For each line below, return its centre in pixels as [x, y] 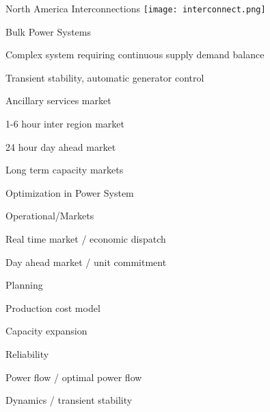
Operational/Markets [50, 216]
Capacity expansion [46, 331]
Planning [24, 285]
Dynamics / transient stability [69, 400]
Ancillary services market [58, 100]
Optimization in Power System [70, 192]
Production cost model [53, 307]
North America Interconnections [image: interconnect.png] [136, 8]
